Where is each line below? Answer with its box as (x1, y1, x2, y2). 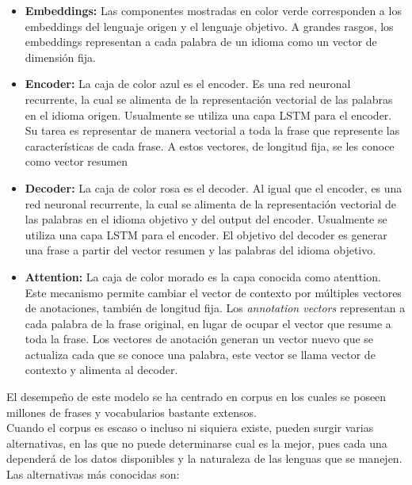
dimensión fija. (25, 48, 96, 65)
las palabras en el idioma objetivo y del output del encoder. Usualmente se (25, 211, 387, 227)
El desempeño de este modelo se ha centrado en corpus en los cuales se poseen (6, 388, 387, 405)
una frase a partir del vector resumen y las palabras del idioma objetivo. (25, 242, 376, 258)
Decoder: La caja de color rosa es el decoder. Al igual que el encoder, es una (25, 179, 402, 196)
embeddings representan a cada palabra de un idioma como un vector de (25, 33, 377, 50)
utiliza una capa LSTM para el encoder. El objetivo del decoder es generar (25, 226, 387, 242)
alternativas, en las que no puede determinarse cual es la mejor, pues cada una (6, 434, 387, 451)
